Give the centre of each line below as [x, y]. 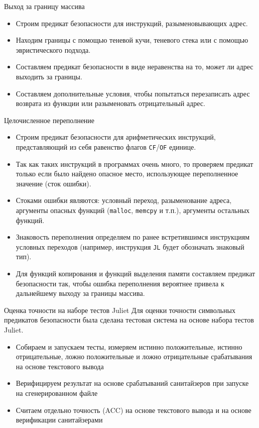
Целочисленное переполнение [49, 120]
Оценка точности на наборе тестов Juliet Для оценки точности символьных [120, 310]
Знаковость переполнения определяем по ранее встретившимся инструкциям [133, 237]
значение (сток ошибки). [53, 183]
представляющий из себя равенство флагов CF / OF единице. [106, 146]
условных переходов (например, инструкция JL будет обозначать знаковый [130, 246]
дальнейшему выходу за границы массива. [80, 293]
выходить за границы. [49, 76]
